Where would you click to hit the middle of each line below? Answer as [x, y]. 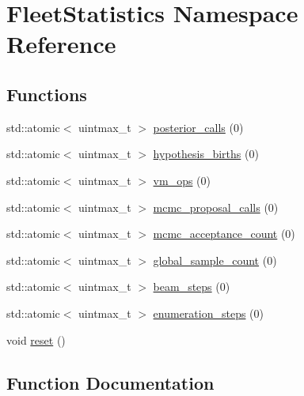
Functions [47, 94]
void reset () [36, 339]
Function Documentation [110, 382]
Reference [61, 44]
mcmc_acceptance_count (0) [224, 234]
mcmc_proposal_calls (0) [216, 207]
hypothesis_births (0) [206, 154]
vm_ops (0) [182, 180]
